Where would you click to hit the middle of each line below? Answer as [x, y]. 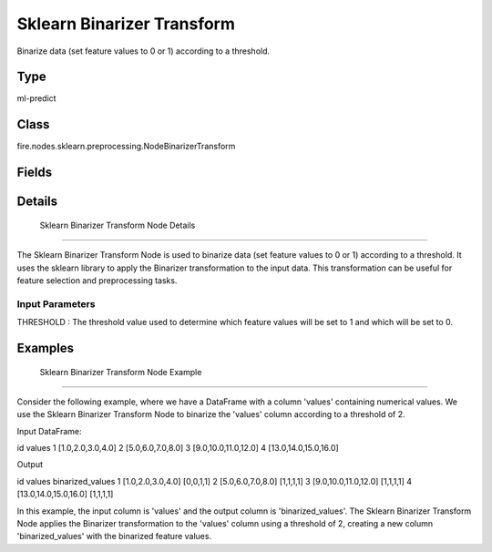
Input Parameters [56, 303]
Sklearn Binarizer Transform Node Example [121, 372]
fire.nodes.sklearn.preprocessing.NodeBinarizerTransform [126, 147]
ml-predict [36, 98]
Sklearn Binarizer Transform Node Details [118, 225]
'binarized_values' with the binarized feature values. [114, 537]
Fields [35, 173]
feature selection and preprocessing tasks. [97, 280]
